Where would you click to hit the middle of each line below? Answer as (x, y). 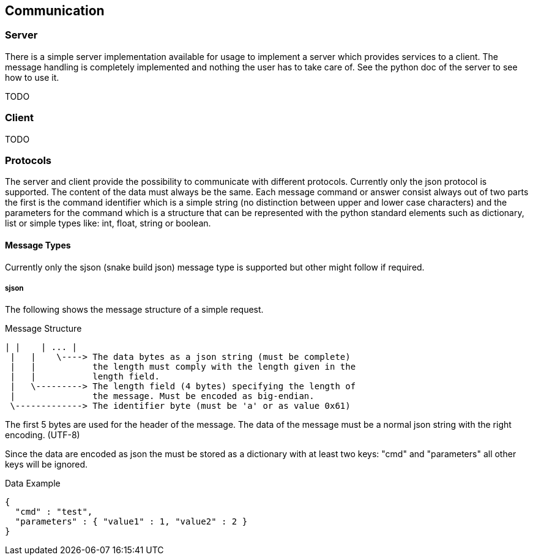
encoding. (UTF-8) (43, 435)
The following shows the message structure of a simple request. (134, 310)
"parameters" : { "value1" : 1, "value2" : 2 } (131, 522)
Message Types (38, 245)
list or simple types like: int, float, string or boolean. (108, 223)
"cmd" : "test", (54, 512)
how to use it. (32, 77)
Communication (55, 11)
